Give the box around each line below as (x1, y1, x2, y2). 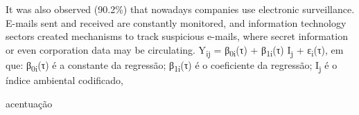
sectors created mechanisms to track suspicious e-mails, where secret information (6, 29, 348, 43)
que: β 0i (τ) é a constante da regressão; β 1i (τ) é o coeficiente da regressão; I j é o (6, 57, 338, 74)
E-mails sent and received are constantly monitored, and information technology (6, 15, 347, 30)
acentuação (6, 96, 53, 110)
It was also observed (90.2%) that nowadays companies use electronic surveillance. (6, 2, 355, 16)
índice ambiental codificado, (6, 73, 123, 87)
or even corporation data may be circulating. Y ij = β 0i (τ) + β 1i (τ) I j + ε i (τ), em (6, 42, 344, 59)
